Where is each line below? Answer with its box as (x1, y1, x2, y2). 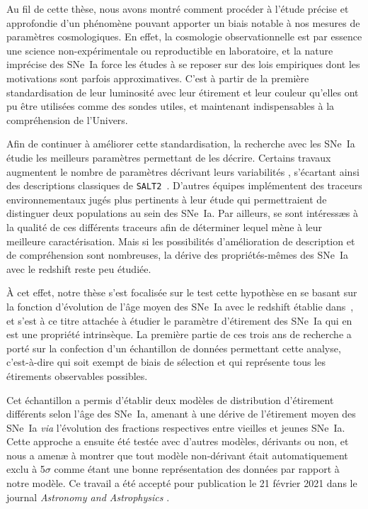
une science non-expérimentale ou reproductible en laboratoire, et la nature (6, 43, 333, 57)
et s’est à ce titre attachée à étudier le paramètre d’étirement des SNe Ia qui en (6, 313, 352, 328)
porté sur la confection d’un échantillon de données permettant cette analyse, (6, 340, 341, 355)
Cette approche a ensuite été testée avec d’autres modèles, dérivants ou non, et (6, 434, 349, 449)
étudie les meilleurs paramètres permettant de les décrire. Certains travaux (6, 150, 331, 164)
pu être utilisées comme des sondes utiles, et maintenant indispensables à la (6, 99, 335, 113)
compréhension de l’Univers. (6, 112, 128, 127)
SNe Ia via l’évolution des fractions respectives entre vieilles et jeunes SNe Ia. (6, 420, 345, 435)
